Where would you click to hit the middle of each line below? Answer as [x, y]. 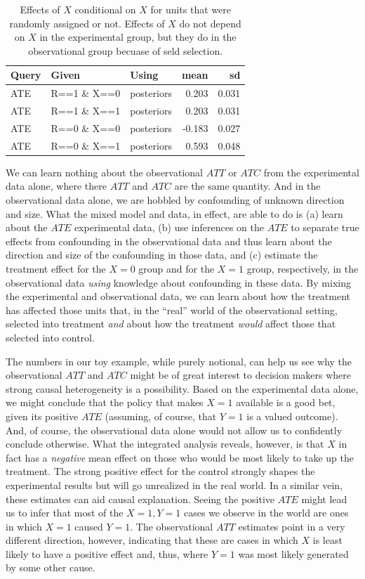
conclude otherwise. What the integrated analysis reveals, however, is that [165, 444]
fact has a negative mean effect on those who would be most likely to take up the [180, 457]
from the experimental [311, 172]
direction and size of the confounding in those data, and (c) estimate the [162, 255]
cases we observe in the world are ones [266, 513]
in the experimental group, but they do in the [138, 37]
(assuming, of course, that [161, 416]
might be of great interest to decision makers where [241, 375]
